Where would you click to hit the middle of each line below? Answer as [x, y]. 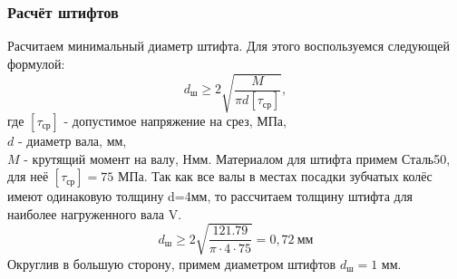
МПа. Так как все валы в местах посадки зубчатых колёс [275, 176]
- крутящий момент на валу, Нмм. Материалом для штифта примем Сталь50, [237, 158]
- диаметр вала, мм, [72, 140]
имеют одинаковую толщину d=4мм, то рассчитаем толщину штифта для [210, 196]
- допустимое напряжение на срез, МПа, [175, 120]
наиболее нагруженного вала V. [95, 213]
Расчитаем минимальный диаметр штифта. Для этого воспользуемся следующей [229, 46]
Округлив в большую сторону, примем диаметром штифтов [172, 263]
